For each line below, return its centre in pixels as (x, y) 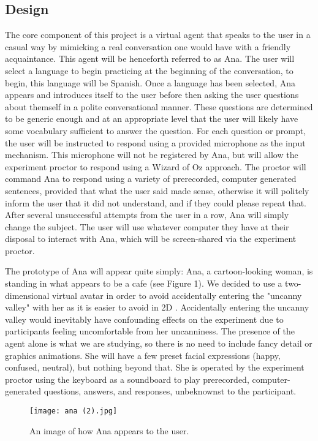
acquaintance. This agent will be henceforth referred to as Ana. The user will (150, 58)
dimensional (27, 295)
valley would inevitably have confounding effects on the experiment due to (144, 319)
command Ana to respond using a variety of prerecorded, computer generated (151, 179)
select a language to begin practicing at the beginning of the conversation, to (149, 70)
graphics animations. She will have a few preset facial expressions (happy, (143, 355)
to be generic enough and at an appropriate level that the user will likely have (152, 119)
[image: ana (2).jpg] (74, 411)
